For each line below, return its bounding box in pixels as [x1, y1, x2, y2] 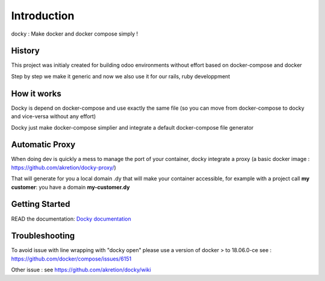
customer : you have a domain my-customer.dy [11, 183, 130, 191]
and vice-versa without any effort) [11, 113, 96, 120]
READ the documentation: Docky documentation [11, 215, 132, 223]
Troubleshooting [11, 231, 75, 241]
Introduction [11, 9, 75, 22]
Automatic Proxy [11, 139, 76, 150]
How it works [11, 88, 61, 99]
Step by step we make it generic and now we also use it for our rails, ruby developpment [11, 72, 231, 80]
